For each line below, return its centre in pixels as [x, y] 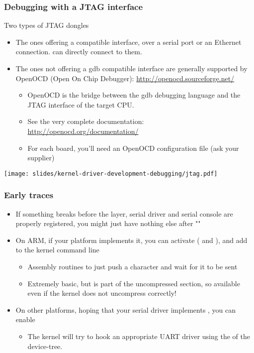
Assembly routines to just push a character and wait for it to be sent [132, 266]
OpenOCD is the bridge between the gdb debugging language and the [134, 95]
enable [25, 319]
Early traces [29, 195]
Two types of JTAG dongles [46, 25]
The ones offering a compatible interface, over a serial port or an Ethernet [128, 42]
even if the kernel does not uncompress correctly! [102, 293]
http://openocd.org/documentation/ [83, 131]
